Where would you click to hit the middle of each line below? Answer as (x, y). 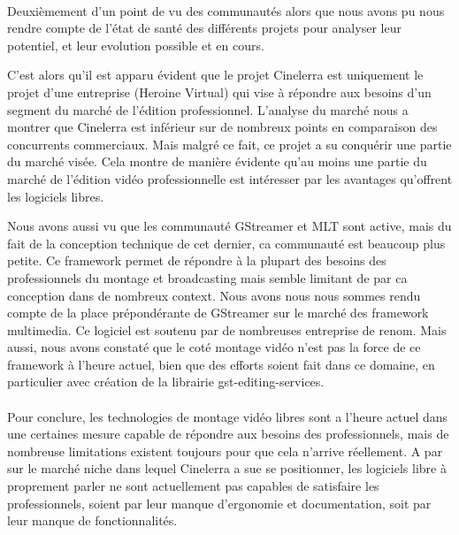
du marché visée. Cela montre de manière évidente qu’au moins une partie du (217, 161)
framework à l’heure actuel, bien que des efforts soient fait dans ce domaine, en (221, 364)
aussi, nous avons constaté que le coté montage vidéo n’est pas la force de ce (214, 347)
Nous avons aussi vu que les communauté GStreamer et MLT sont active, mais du (229, 226)
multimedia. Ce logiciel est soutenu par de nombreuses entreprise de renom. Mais (227, 329)
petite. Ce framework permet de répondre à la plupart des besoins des (197, 260)
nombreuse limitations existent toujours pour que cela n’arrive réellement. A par (225, 451)
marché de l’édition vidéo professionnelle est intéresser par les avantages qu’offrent (230, 178)
